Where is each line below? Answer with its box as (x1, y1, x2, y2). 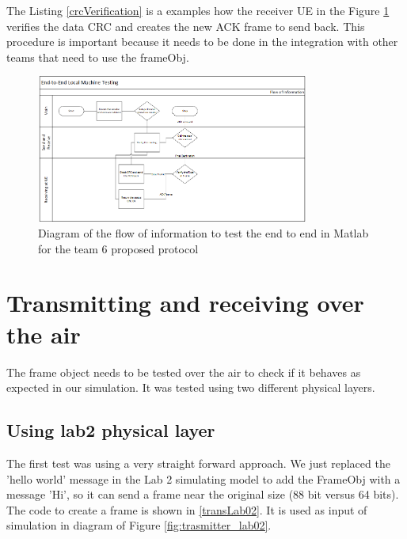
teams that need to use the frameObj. (6, 48, 189, 65)
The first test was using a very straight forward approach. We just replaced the (6, 454, 390, 471)
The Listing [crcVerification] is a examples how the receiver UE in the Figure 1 (6, 2, 390, 18)
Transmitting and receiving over (6, 287, 364, 319)
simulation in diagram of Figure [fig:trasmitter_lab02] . (6, 517, 272, 533)
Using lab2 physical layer (6, 418, 215, 442)
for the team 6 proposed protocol (38, 240, 199, 256)
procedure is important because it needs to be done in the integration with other (6, 33, 398, 50)
